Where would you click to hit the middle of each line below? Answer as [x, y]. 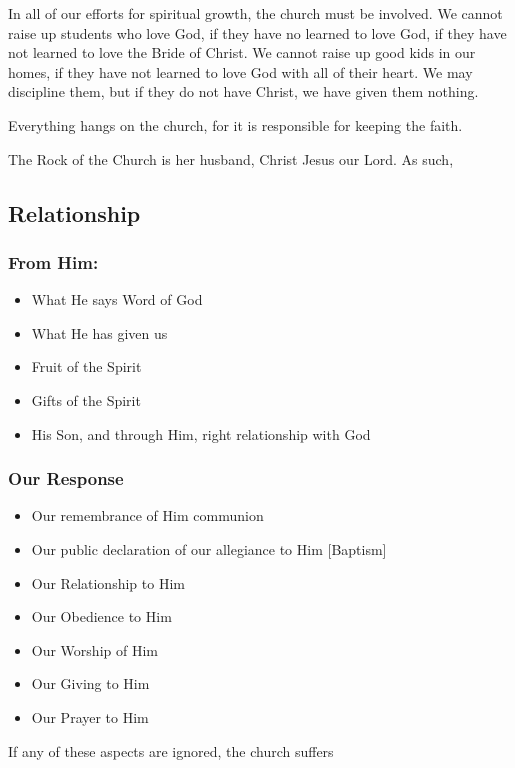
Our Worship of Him [94, 649]
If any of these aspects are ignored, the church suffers [171, 750]
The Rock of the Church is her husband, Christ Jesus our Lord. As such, [231, 158]
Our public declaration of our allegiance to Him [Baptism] [209, 548]
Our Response [66, 478]
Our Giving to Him [90, 683]
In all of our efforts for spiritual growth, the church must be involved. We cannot [255, 13]
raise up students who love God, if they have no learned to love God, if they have [257, 32]
